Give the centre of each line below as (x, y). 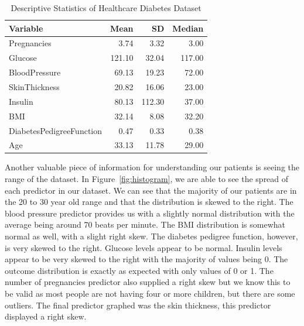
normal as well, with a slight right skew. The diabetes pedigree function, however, (151, 236)
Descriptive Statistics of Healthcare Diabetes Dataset (106, 8)
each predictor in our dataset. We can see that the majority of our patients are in (151, 190)
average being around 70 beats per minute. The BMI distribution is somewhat (145, 224)
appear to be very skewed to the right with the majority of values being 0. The (146, 259)
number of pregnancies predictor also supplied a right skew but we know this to (148, 282)
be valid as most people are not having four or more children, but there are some (150, 293)
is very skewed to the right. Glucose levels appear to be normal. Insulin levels (144, 247)
